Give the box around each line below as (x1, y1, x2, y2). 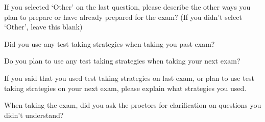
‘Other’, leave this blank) (4, 21, 83, 32)
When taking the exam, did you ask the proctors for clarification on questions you (4, 100, 261, 110)
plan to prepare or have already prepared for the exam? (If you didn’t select (4, 11, 242, 22)
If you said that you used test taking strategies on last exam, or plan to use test (4, 72, 254, 83)
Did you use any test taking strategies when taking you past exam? (4, 38, 215, 49)
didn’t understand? (4, 109, 64, 120)
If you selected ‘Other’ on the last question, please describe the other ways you (4, 2, 251, 12)
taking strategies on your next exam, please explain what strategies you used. (4, 82, 247, 93)
